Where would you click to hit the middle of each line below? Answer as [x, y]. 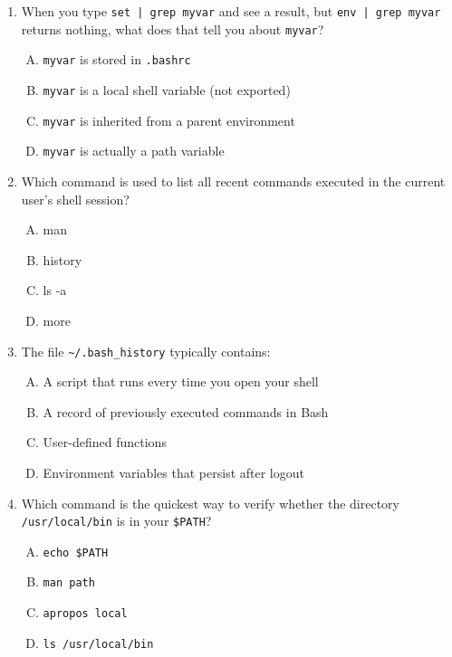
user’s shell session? [75, 199]
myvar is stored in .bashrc [117, 59]
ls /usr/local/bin [98, 644]
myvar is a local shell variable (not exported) [167, 89]
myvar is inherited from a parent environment [169, 120]
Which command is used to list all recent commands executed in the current [233, 181]
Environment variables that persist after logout [173, 472]
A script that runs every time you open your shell [181, 381]
